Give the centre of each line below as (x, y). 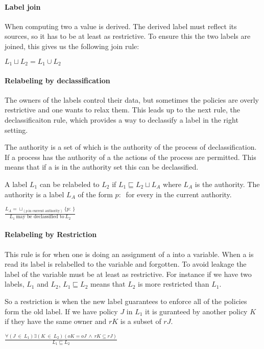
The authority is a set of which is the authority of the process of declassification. (131, 147)
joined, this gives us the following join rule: (72, 46)
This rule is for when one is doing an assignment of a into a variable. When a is (129, 254)
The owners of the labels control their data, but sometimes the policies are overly (132, 99)
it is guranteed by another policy (196, 311)
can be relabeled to (69, 184)
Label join (23, 6)
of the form (95, 194)
